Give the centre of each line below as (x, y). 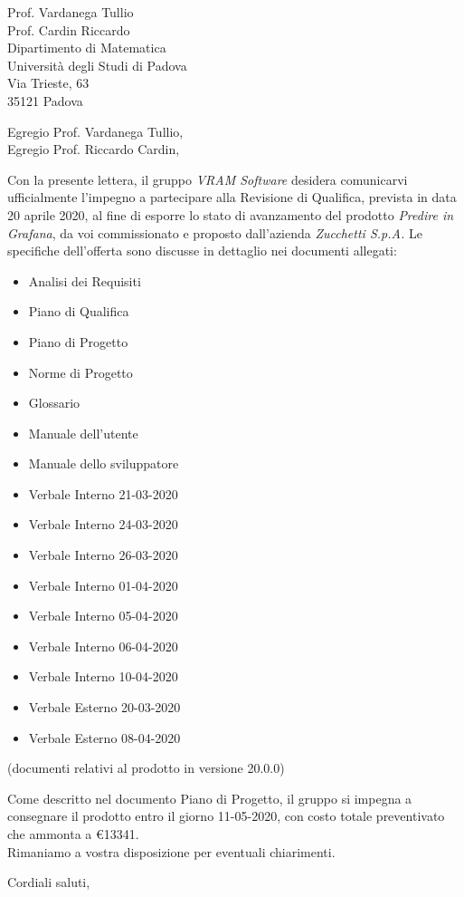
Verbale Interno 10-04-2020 (103, 676)
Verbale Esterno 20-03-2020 (104, 707)
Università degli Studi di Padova (97, 65)
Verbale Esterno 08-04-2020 (104, 737)
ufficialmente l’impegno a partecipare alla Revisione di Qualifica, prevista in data (232, 197)
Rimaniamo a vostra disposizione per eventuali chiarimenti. (171, 851)
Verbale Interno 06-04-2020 (103, 646)
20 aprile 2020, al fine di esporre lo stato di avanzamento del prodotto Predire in (231, 214)
